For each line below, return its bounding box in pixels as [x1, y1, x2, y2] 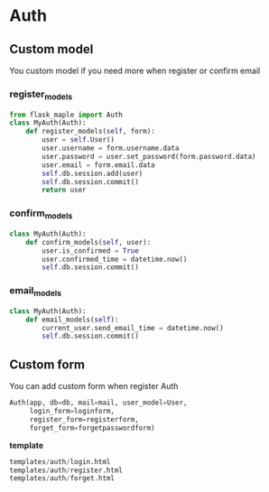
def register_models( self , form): [25, 127, 155, 136]
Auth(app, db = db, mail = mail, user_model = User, [9, 398, 188, 407]
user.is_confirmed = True [42, 246, 140, 255]
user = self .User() [42, 135, 116, 144]
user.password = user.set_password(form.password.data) [42, 152, 256, 161]
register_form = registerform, [29, 414, 140, 424]
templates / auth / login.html [9, 457, 111, 466]
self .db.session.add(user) [42, 169, 144, 178]
